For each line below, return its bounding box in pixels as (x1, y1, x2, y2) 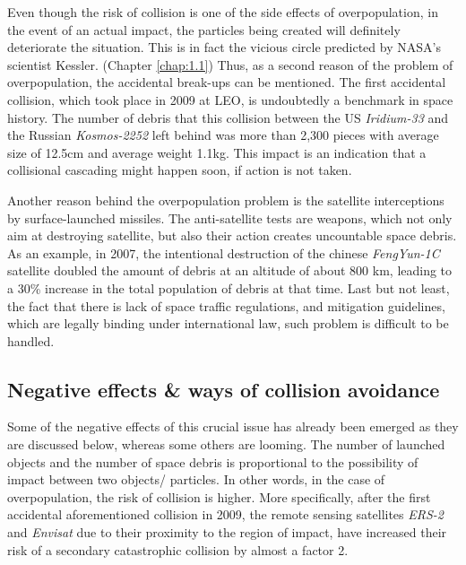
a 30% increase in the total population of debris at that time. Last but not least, (7, 278, 450, 297)
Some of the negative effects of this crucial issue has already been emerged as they (7, 417, 459, 436)
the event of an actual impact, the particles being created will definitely (7, 20, 401, 39)
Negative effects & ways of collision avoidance (7, 375, 440, 403)
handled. (7, 331, 55, 350)
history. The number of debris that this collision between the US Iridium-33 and (7, 108, 449, 126)
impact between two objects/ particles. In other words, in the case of (7, 470, 385, 489)
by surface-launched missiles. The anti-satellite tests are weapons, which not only (7, 208, 453, 227)
